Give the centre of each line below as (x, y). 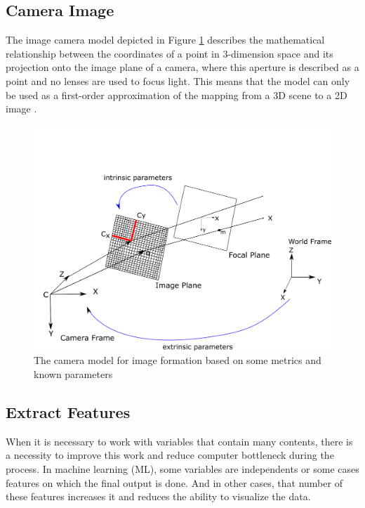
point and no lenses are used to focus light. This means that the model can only (178, 80)
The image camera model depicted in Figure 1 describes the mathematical (165, 40)
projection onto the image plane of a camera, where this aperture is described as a (182, 67)
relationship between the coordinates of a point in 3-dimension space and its (170, 53)
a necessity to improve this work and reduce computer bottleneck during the (170, 455)
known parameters (73, 374)
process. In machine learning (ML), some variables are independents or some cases (182, 469)
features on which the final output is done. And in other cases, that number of (174, 482)
